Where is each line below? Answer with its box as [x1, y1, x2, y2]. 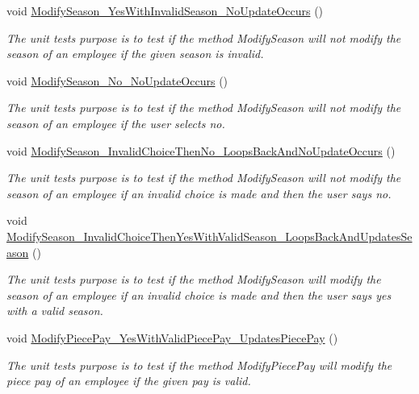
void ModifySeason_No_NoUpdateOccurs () [6, 72, 228, 89]
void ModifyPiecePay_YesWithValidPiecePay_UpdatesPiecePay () [6, 329, 338, 346]
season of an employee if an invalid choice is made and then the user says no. [6, 185, 392, 201]
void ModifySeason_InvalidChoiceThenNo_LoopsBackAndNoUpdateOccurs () [6, 142, 396, 159]
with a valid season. [6, 302, 103, 319]
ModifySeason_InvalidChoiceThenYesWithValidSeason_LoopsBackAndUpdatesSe [6, 227, 413, 244]
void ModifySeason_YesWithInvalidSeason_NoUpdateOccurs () [6, 2, 324, 19]
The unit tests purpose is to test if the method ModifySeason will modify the [6, 271, 381, 288]
